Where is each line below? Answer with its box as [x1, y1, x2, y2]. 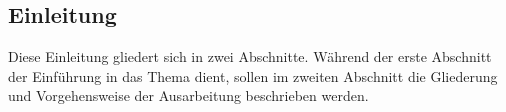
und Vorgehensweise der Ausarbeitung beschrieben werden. [8, 85, 369, 106]
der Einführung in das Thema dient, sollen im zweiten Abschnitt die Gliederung [8, 65, 498, 86]
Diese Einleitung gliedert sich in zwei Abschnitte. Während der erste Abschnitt [8, 46, 492, 67]
